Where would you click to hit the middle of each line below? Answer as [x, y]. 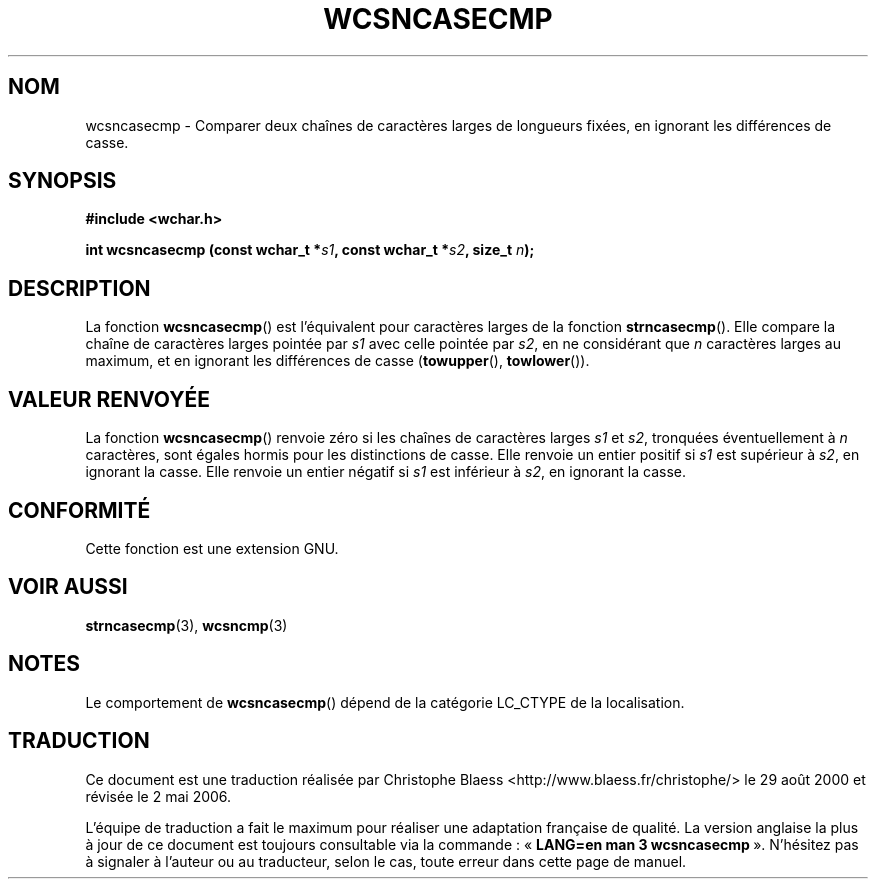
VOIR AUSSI [68, 587]
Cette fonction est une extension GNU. [212, 548]
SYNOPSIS [62, 181]
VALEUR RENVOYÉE [109, 399]
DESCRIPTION [79, 288]
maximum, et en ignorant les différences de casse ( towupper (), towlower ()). [337, 361]
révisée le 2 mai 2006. [158, 796]
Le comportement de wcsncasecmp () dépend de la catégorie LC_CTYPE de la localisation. [385, 702]
